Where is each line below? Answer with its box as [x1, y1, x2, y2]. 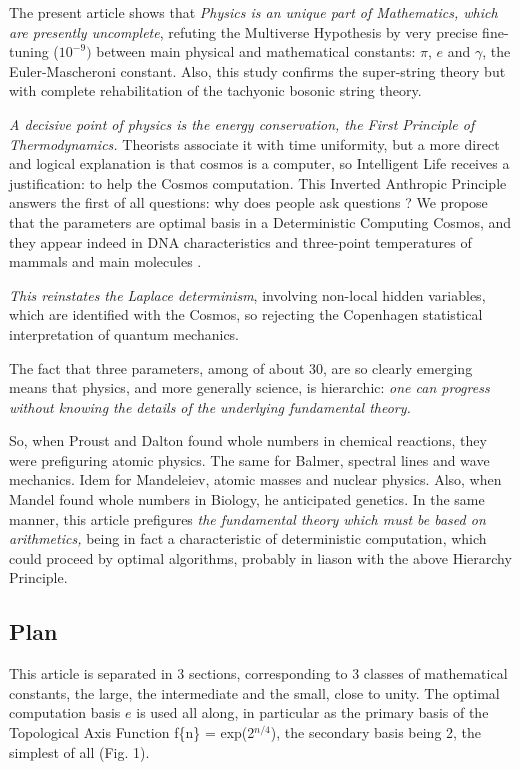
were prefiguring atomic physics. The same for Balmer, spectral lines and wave [9, 449, 490, 470]
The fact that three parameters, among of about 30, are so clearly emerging [9, 357, 473, 378]
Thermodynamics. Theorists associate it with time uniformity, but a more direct [9, 133, 500, 154]
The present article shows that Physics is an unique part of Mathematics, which [9, 2, 498, 22]
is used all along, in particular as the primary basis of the [136, 702, 489, 723]
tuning [9, 41, 49, 62]
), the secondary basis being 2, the [270, 722, 482, 743]
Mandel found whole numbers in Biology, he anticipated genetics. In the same [9, 489, 485, 510]
